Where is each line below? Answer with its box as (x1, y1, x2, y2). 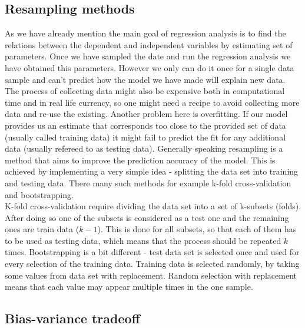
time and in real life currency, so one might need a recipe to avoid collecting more (5, 96, 300, 108)
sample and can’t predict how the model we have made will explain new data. (5, 73, 286, 85)
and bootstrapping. (5, 188, 74, 200)
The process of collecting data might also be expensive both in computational (5, 85, 285, 97)
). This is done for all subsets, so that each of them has (97, 223, 297, 235)
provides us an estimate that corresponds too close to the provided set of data (5, 119, 286, 131)
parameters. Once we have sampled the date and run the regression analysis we (5, 50, 291, 62)
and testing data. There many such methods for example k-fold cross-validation (5, 176, 291, 189)
